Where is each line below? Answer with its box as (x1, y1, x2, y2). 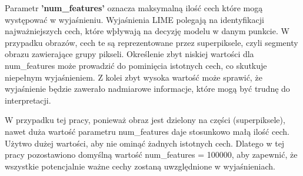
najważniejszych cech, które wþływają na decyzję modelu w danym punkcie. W (5, 25, 289, 37)
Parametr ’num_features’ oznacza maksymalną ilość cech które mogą (5, 2, 263, 14)
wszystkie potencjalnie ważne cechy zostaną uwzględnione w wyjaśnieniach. (5, 160, 275, 172)
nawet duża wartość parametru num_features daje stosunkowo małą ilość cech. (5, 125, 289, 137)
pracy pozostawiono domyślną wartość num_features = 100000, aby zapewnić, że (5, 148, 298, 161)
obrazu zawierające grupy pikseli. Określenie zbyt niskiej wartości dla (5, 48, 254, 60)
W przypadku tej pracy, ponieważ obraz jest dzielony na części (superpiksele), (5, 114, 285, 126)
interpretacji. (5, 94, 51, 106)
